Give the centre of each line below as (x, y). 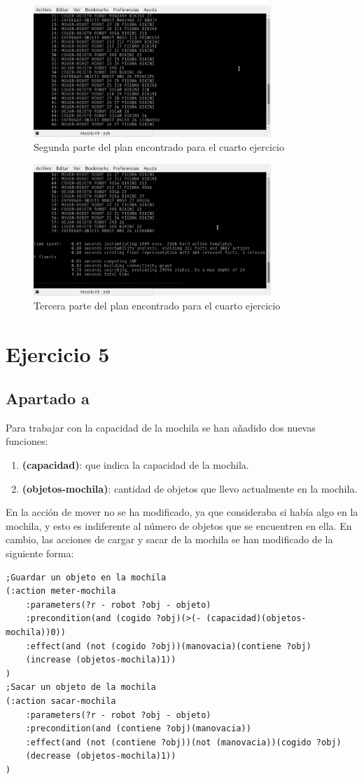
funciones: (27, 441)
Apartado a (48, 398)
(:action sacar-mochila (61, 701)
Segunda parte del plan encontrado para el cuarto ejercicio (159, 147)
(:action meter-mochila (61, 591)
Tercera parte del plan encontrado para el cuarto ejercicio (157, 305)
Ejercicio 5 (58, 353)
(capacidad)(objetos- (256, 619)
